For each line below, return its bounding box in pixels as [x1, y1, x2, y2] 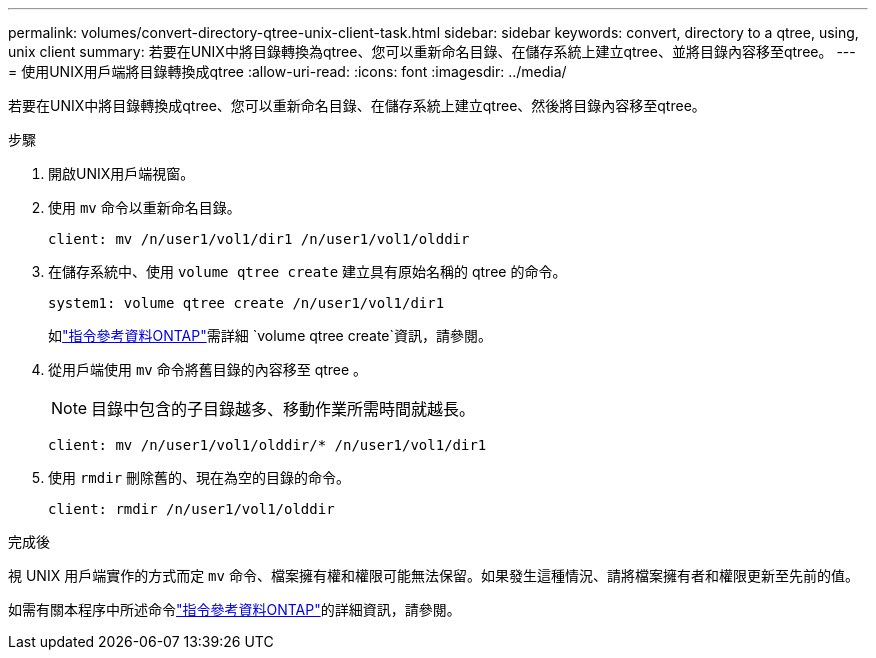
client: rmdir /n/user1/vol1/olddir [48, 501, 335, 517]
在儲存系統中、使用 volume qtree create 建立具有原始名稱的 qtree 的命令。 [48, 263, 567, 280]
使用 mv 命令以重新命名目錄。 [48, 199, 241, 216]
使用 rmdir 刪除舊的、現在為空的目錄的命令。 [48, 469, 351, 486]
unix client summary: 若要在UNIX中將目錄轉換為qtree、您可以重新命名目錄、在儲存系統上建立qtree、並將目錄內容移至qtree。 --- [8, 43, 856, 60]
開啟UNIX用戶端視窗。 [48, 165, 195, 182]
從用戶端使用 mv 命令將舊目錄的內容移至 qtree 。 [48, 361, 368, 378]
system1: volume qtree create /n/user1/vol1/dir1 [48, 295, 445, 311]
